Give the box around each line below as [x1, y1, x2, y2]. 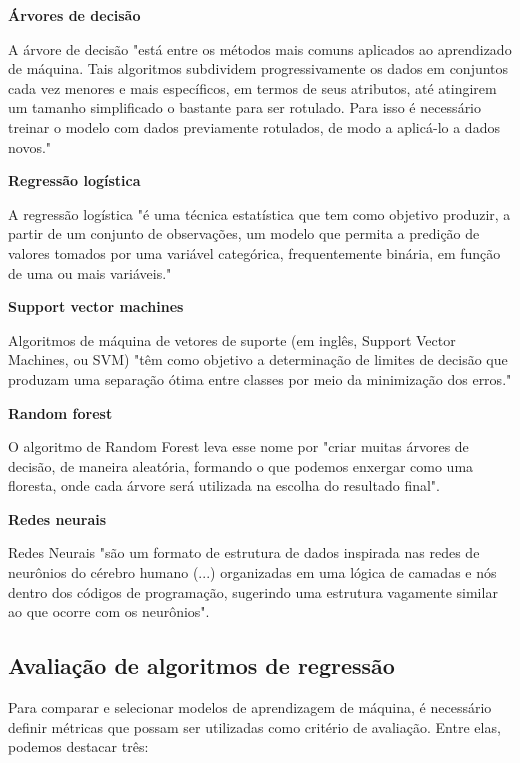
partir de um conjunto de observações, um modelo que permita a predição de [8, 223, 480, 244]
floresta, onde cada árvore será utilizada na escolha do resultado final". [8, 475, 440, 496]
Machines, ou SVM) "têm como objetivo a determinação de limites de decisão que [8, 349, 508, 370]
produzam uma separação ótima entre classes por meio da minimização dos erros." [8, 368, 512, 389]
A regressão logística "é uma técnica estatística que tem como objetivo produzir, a [8, 203, 511, 224]
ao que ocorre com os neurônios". [8, 601, 210, 622]
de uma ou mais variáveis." [8, 262, 172, 283]
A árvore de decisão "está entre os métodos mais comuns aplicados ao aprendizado [8, 38, 512, 59]
